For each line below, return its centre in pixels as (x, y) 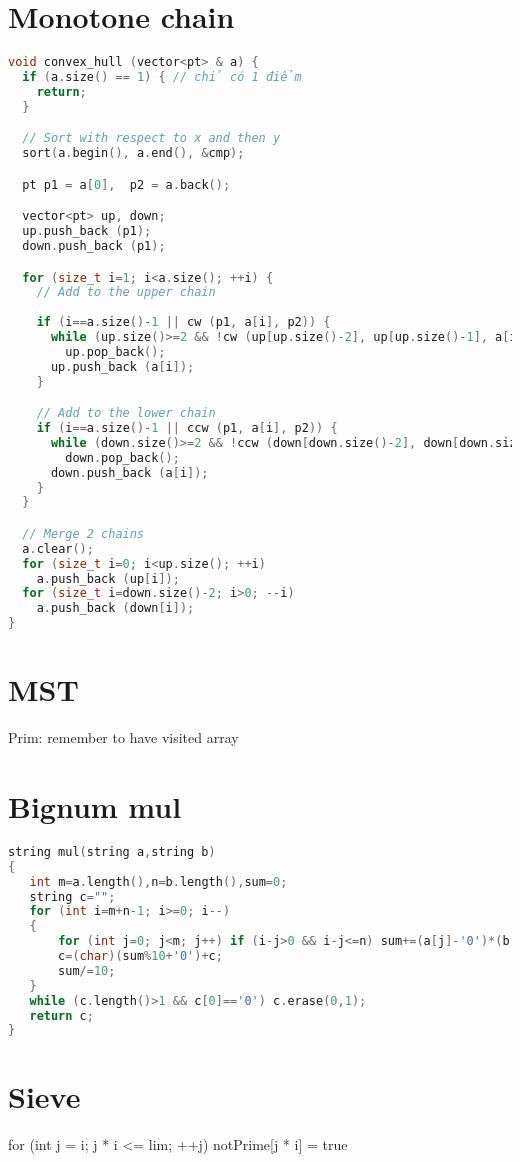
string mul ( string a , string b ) (112, 851)
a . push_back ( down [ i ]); (115, 608)
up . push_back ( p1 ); (87, 231)
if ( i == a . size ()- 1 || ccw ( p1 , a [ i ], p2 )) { (187, 428)
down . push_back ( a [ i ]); (129, 472)
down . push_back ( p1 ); (94, 245)
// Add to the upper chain (126, 292)
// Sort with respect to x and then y (151, 138)
